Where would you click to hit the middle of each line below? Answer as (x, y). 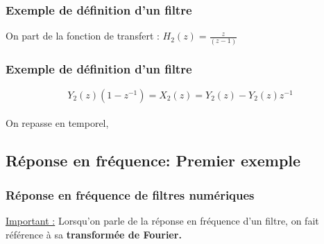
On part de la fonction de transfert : (83, 36)
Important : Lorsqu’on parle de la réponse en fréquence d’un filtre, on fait (162, 220)
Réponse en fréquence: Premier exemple (153, 160)
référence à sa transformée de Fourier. (94, 234)
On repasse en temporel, (57, 123)
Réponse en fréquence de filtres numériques (130, 194)
